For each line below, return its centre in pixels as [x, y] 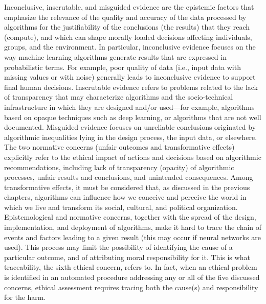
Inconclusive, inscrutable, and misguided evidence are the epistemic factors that [129, 7]
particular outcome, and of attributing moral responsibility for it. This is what [127, 257]
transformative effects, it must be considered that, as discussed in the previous [127, 187]
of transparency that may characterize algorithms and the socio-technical [119, 97]
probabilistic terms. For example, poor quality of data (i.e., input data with [123, 67]
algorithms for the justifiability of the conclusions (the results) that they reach [127, 27]
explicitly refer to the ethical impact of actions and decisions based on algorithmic [133, 157]
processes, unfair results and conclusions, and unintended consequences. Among [129, 177]
